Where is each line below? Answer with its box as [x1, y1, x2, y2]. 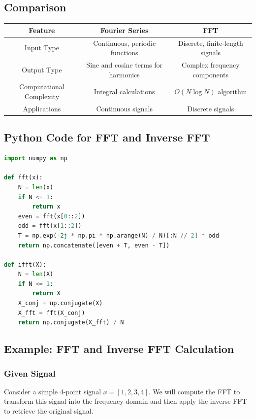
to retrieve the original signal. [4, 406, 94, 416]
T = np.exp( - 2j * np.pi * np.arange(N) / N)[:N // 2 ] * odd [18, 232, 219, 239]
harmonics [109, 69, 140, 79]
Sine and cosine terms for [86, 59, 162, 70]
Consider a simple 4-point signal [4, 386, 101, 396]
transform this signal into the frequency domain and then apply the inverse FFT [4, 396, 247, 406]
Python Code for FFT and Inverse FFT [4, 130, 210, 145]
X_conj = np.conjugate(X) [18, 300, 103, 307]
